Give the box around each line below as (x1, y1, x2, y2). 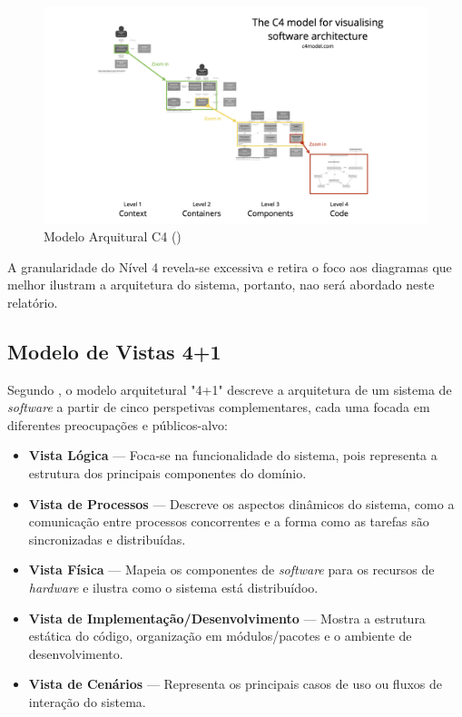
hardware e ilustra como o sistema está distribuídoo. (28, 578, 319, 597)
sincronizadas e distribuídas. (28, 529, 186, 548)
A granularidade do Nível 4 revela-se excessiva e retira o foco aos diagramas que (7, 257, 452, 276)
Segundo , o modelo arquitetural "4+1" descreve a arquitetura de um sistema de (7, 379, 452, 398)
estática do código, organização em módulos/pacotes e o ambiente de (28, 626, 412, 645)
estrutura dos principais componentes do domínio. (28, 464, 307, 483)
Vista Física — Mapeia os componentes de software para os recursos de (28, 560, 435, 579)
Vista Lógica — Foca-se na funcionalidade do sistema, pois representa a (28, 446, 437, 465)
